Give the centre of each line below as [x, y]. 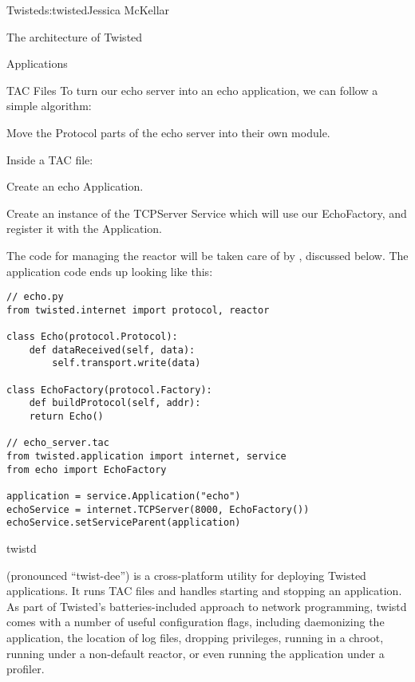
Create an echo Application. [75, 186]
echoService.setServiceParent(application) [124, 523]
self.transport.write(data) [126, 363]
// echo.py [35, 297]
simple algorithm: [49, 106]
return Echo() [66, 417]
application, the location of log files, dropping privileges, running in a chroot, [195, 637]
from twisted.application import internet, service [146, 456]
